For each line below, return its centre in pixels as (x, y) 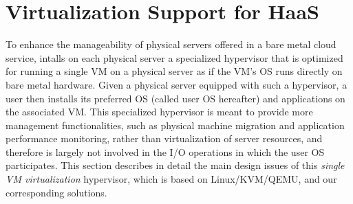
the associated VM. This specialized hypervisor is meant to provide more (159, 112)
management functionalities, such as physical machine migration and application (175, 125)
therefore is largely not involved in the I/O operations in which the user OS (165, 151)
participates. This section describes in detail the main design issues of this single (175, 165)
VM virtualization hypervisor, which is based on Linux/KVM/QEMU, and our (171, 179)
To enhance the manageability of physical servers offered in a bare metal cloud (171, 44)
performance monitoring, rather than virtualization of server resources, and (164, 138)
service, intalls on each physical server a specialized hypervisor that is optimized (174, 57)
